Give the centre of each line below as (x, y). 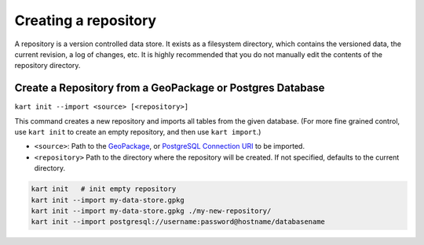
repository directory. (48, 66)
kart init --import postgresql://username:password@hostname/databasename (178, 222)
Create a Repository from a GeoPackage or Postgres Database (170, 88)
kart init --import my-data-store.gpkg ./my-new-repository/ (151, 211)
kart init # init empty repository (104, 189)
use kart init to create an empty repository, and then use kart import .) (138, 132)
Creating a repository (86, 20)
